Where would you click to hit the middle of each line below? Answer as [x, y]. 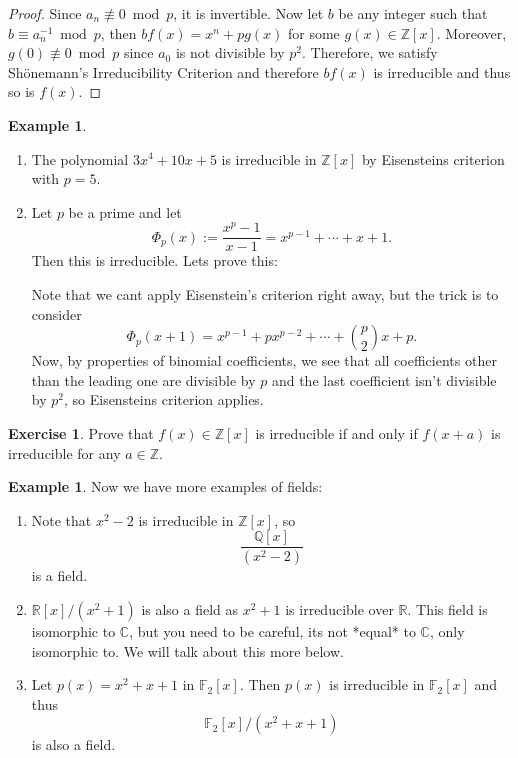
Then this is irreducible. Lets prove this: [154, 260]
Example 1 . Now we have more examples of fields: [165, 486]
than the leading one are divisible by [143, 379]
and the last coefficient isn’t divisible [384, 379]
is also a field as [190, 608]
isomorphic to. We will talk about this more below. [187, 650]
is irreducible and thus [442, 71]
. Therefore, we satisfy [370, 52]
